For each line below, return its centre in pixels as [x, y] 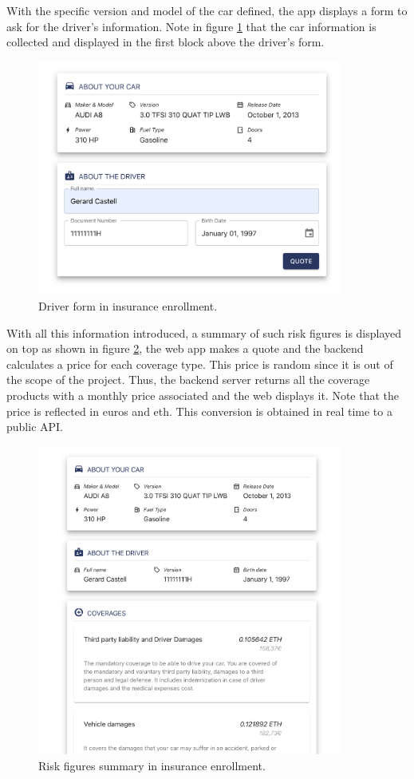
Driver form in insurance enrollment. [128, 306]
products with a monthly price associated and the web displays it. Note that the [203, 395]
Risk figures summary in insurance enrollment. [152, 765]
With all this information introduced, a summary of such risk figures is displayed [204, 332]
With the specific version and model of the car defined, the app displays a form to [207, 10]
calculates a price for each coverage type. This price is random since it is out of [200, 364]
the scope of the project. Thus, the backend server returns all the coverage [188, 380]
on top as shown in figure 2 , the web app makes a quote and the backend [185, 348]
